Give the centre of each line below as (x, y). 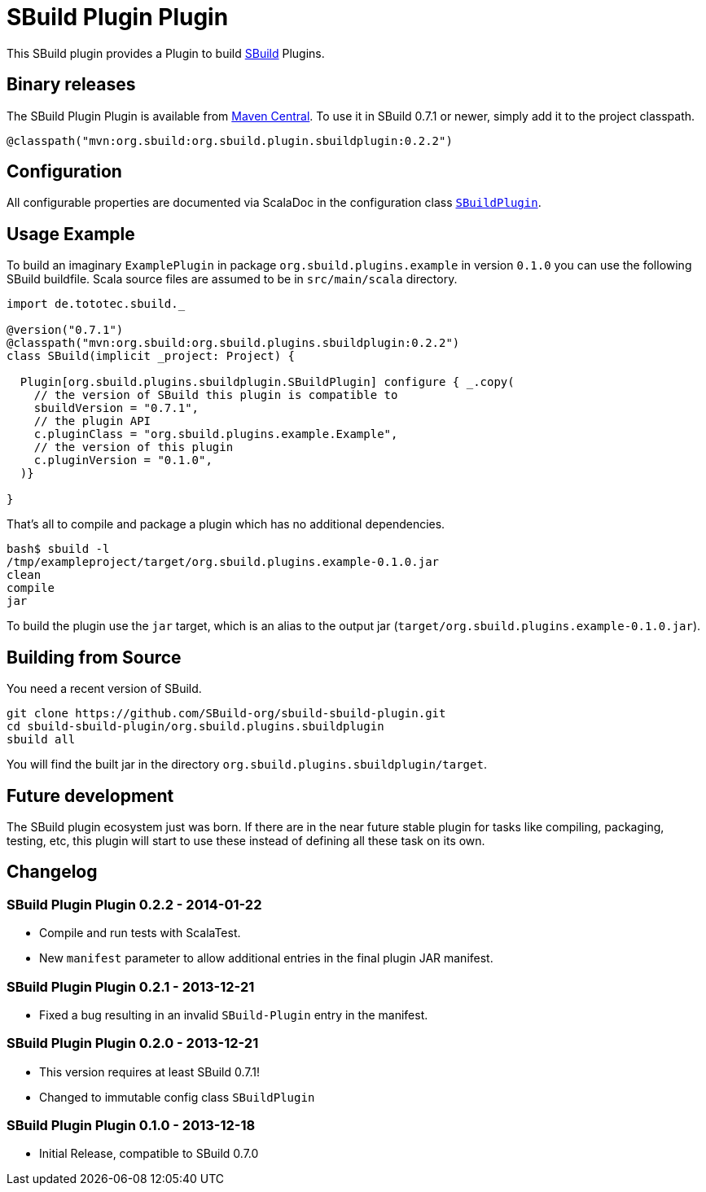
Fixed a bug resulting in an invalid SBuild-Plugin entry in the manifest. (234, 1015)
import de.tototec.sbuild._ (96, 304)
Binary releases (71, 85)
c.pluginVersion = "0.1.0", (123, 460)
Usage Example (71, 234)
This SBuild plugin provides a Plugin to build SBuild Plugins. (166, 53)
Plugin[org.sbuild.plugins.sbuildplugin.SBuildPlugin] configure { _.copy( (267, 382)
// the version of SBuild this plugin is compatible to (216, 395)
